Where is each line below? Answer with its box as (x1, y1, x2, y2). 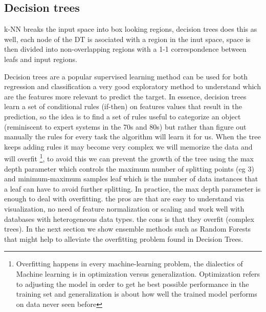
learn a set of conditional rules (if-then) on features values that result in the (4, 101, 242, 112)
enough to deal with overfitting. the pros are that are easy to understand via (4, 193, 245, 204)
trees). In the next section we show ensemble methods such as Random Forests (4, 223, 251, 234)
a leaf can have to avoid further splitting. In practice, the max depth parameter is (4, 183, 261, 194)
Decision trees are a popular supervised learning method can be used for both (4, 71, 248, 81)
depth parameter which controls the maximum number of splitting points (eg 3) (4, 163, 254, 174)
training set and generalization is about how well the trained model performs (16, 288, 257, 299)
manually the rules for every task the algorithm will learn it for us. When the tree (4, 131, 261, 142)
